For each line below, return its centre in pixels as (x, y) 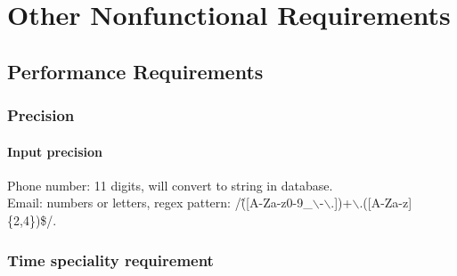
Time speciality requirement (110, 260)
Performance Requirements (135, 71)
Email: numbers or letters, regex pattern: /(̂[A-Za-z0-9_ (160, 203)
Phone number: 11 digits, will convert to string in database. (170, 185)
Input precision (55, 151)
